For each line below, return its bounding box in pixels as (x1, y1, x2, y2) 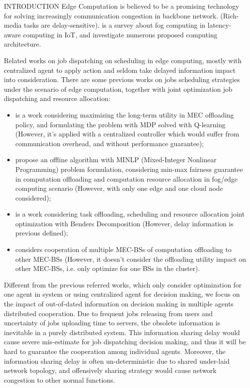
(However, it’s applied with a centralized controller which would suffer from (15, 129, 239, 139)
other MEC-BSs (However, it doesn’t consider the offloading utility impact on (15, 253, 246, 264)
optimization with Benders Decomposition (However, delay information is (15, 218, 234, 228)
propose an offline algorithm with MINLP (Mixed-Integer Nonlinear (15, 154, 217, 165)
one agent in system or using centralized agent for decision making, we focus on (4, 289, 240, 299)
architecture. (4, 39, 41, 49)
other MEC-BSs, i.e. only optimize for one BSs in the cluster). (15, 263, 200, 273)
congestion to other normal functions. (4, 374, 115, 385)
